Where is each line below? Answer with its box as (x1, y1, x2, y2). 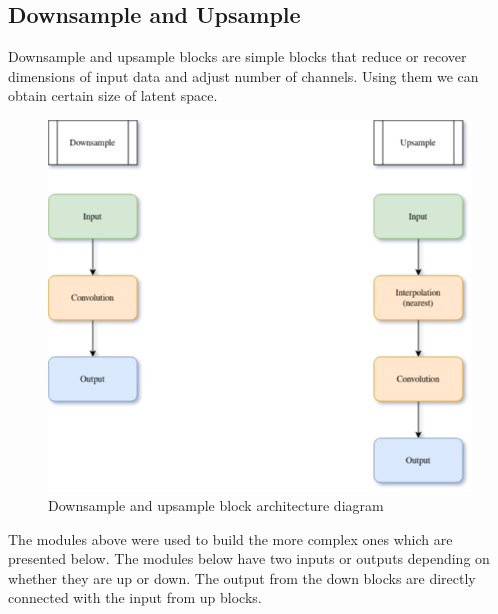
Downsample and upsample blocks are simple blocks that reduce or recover (8, 46, 467, 67)
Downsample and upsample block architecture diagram (48, 495, 384, 516)
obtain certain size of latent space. (8, 85, 218, 106)
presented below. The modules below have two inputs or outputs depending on (8, 548, 490, 569)
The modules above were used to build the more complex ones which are (8, 528, 453, 549)
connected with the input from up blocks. (8, 587, 262, 608)
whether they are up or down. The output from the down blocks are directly (8, 567, 476, 588)
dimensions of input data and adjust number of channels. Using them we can (8, 65, 479, 86)
